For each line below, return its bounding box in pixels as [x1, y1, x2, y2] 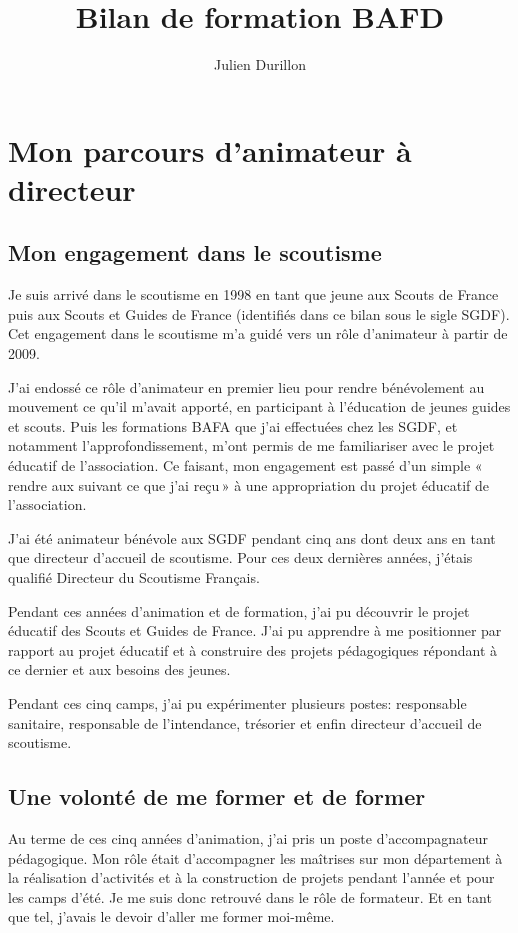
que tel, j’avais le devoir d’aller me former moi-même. [8, 906, 335, 927]
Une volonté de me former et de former [8, 781, 426, 812]
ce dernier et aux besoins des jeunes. [8, 659, 231, 680]
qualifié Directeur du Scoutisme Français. [8, 567, 260, 588]
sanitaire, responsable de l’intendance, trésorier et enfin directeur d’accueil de [8, 712, 482, 733]
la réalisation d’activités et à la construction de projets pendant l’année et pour [8, 867, 495, 888]
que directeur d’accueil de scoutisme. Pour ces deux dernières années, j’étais [8, 547, 473, 568]
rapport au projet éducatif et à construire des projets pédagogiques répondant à [8, 639, 498, 660]
